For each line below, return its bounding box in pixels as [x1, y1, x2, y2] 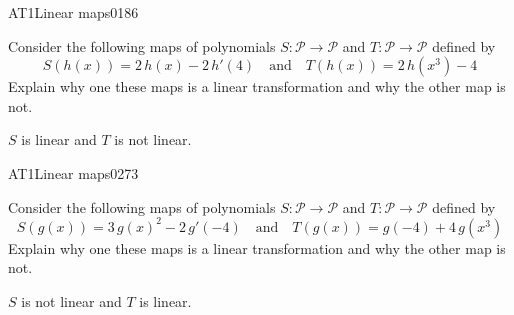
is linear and [21, 129, 97, 150]
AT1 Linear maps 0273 [8, 162, 139, 183]
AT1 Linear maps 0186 [8, 2, 139, 22]
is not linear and [21, 290, 122, 311]
